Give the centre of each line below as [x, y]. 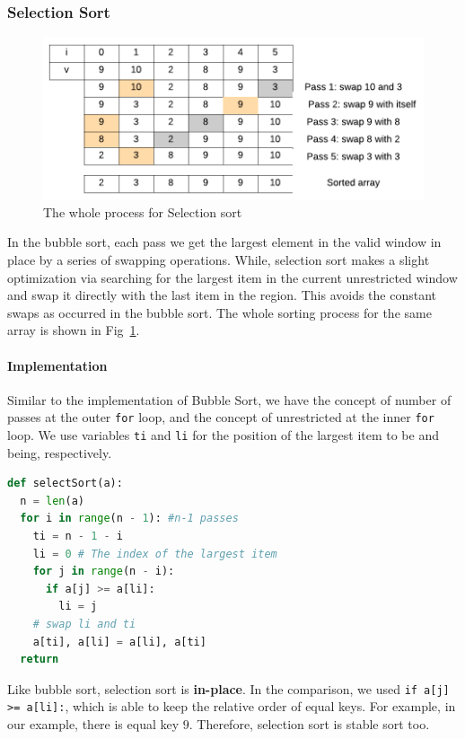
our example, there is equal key [93, 724]
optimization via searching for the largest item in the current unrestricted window [232, 277]
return [39, 660]
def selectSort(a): [65, 484]
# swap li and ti [84, 625]
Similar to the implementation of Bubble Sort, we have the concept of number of [229, 399]
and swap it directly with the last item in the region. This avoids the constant [222, 295]
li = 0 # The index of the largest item [155, 554]
